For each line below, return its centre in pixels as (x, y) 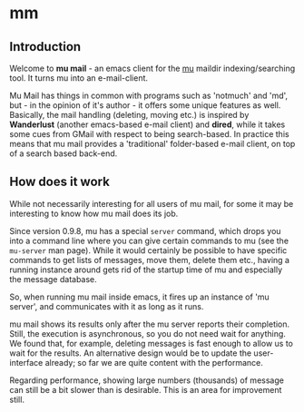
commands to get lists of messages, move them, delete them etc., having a (150, 260)
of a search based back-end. (64, 153)
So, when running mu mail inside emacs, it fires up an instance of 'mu (139, 297)
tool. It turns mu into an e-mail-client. (78, 78)
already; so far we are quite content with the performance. (154, 362)
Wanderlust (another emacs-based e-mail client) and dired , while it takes (147, 124)
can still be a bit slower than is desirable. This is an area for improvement (146, 389)
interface (26, 362)
